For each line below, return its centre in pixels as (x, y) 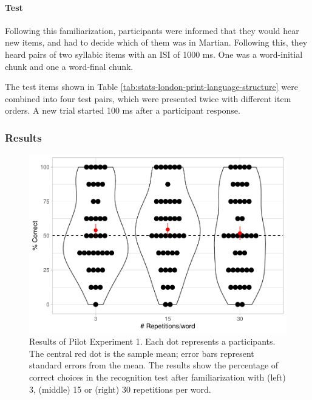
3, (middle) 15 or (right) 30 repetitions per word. (120, 389)
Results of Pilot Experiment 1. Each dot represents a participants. (152, 341)
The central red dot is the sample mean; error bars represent (142, 353)
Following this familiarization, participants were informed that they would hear (152, 30)
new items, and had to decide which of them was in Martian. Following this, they (156, 42)
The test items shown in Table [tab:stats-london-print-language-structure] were (151, 87)
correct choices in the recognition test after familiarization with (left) (158, 377)
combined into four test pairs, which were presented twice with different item (148, 98)
